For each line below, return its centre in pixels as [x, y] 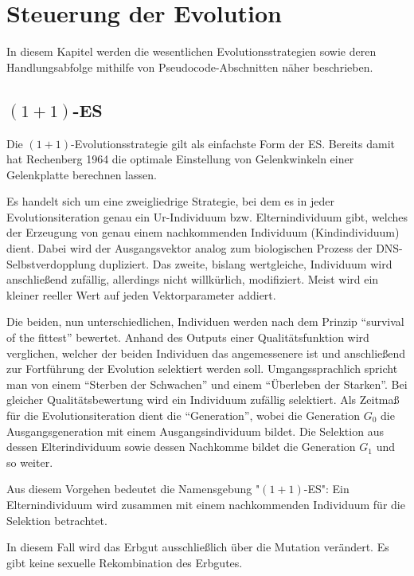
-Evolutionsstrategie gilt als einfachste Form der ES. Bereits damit [233, 143]
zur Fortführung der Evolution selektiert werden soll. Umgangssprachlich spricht [202, 368]
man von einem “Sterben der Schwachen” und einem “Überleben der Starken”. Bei [207, 384]
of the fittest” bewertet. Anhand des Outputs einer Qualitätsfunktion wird [188, 337]
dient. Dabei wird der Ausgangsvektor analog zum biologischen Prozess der [189, 248]
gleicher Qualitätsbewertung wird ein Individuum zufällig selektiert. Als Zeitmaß [203, 400]
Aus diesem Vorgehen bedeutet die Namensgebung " [133, 489]
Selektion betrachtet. [57, 520]
